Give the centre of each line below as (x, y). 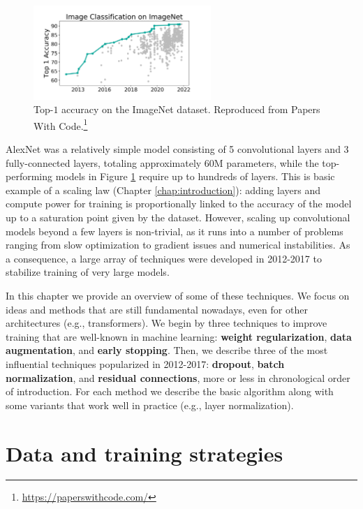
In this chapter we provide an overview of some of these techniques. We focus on (178, 296)
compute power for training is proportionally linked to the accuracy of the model (179, 204)
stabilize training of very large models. (88, 272)
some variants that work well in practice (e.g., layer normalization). (150, 405)
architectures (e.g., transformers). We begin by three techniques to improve (166, 323)
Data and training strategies (145, 453)
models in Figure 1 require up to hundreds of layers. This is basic (195, 176)
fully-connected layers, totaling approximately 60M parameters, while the (162, 162)
